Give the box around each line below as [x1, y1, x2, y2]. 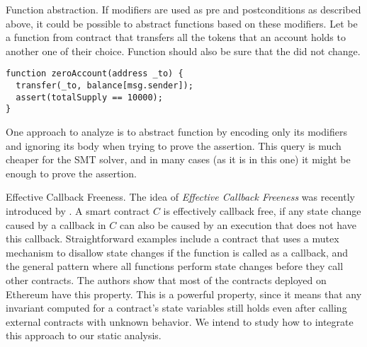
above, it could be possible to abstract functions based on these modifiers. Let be [6, 16, 358, 30]
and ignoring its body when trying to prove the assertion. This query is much [6, 138, 341, 153]
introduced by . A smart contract [6, 203, 150, 218]
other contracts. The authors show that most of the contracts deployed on [6, 272, 327, 287]
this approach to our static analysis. [6, 328, 162, 343]
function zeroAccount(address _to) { [6, 69, 183, 79]
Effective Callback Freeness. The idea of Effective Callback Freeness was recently [6, 189, 355, 204]
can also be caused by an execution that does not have [119, 217, 356, 232]
